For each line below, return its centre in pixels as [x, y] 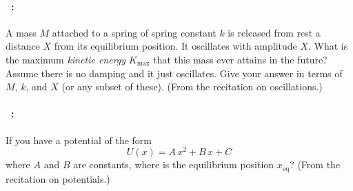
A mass [21, 32]
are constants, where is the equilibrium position [174, 164]
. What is [328, 46]
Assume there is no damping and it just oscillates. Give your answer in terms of [174, 73]
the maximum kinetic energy [66, 59]
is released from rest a [274, 32]
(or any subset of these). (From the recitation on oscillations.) [192, 87]
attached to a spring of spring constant [134, 32]
